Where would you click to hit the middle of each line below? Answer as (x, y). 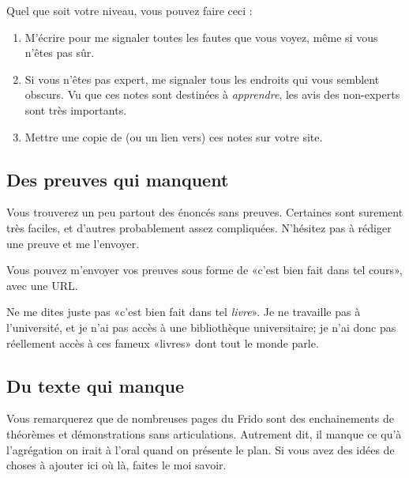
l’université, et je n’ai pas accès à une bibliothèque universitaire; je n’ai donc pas (201, 327)
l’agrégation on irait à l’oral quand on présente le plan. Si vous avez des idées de (201, 449)
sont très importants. (76, 109)
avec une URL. (42, 285)
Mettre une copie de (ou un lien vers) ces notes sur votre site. (174, 136)
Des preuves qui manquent (118, 179)
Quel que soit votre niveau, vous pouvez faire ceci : (129, 10)
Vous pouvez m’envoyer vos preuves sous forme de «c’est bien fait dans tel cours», (204, 270)
